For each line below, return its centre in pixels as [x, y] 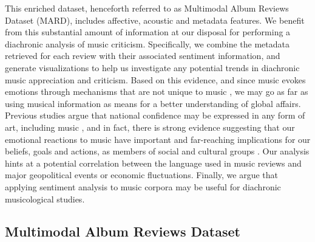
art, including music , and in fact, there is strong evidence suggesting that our [150, 127]
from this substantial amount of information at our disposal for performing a [148, 32]
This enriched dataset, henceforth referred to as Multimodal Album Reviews [147, 8]
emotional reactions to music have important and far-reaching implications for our [158, 139]
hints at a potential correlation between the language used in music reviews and [153, 163]
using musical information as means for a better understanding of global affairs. [153, 103]
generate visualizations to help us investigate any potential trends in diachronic [152, 67]
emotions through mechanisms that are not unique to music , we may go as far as [157, 92]
